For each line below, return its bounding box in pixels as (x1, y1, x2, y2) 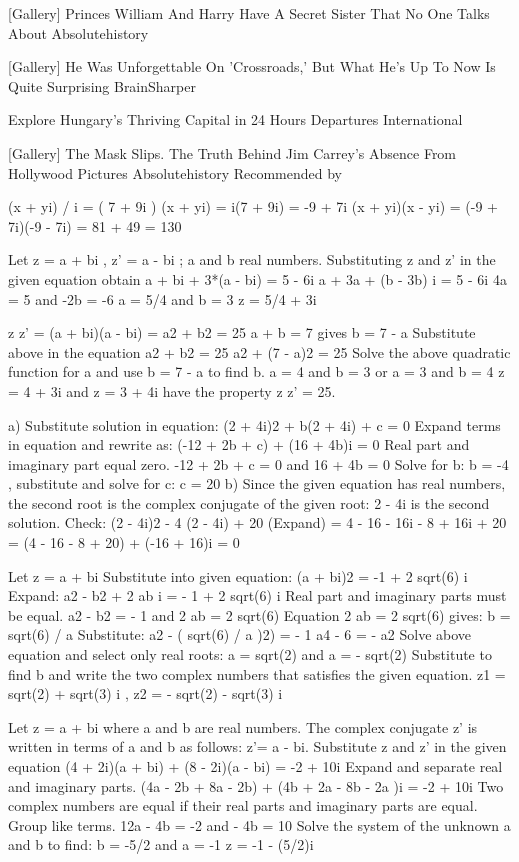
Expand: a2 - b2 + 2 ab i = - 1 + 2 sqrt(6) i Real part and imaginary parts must (8, 585, 507, 606)
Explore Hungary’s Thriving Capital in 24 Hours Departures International (8, 109, 463, 130)
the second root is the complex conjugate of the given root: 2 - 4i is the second (8, 492, 490, 513)
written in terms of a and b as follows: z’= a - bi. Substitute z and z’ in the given (8, 736, 507, 757)
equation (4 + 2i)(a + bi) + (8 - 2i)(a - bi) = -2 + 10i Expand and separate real (8, 756, 503, 776)
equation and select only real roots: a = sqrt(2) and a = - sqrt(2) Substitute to (8, 644, 492, 665)
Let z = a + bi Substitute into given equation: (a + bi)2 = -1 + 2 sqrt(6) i (8, 565, 468, 586)
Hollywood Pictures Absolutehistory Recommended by (8, 162, 342, 183)
